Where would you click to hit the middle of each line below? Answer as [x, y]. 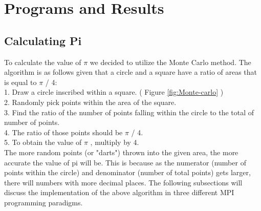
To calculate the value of [43, 62]
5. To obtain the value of [43, 142]
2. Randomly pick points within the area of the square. [90, 102]
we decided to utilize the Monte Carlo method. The [170, 62]
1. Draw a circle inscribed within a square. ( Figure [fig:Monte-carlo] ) [114, 92]
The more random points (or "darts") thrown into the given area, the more [121, 152]
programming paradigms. [43, 202]
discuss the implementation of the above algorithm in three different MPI [119, 192]
